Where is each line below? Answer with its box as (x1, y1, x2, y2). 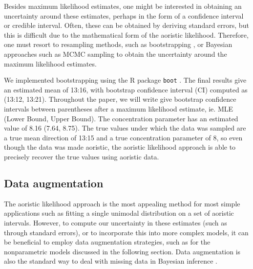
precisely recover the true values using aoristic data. (4, 151, 159, 161)
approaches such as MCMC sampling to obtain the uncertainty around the (4, 48, 227, 59)
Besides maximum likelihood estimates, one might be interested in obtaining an (4, 1, 242, 11)
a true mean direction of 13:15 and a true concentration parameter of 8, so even (4, 132, 243, 142)
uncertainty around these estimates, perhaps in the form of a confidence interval (4, 10, 244, 21)
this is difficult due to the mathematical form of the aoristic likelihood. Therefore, (4, 29, 249, 40)
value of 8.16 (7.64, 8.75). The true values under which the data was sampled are (4, 123, 246, 133)
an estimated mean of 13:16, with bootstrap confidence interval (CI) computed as (4, 84, 248, 94)
